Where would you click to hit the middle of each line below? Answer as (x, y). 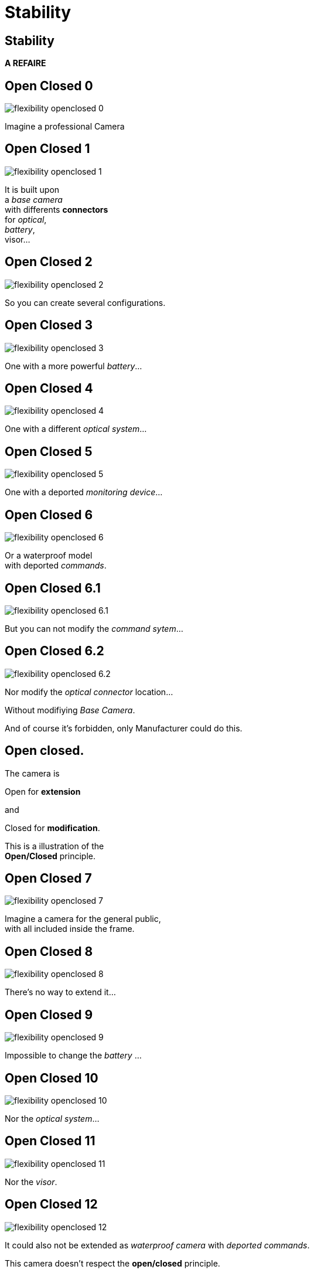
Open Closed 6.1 (53, 588)
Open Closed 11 (50, 1141)
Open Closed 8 (49, 951)
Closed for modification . (52, 828)
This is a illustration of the (54, 846)
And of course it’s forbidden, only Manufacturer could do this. (124, 728)
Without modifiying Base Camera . (70, 710)
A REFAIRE (25, 63)
